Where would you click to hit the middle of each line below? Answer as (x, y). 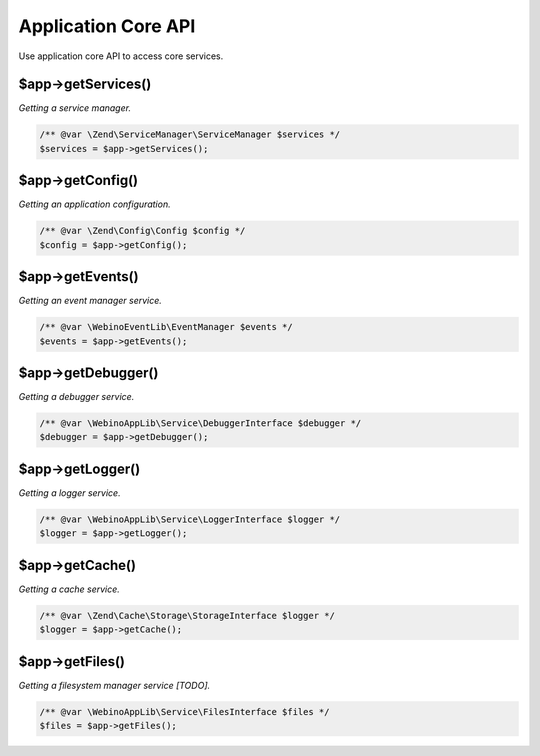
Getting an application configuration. (94, 204)
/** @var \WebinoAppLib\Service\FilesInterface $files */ (184, 711)
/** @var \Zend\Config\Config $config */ (142, 231)
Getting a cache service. (69, 589)
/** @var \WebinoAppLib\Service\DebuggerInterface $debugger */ (200, 423)
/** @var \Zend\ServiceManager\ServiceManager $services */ (190, 134)
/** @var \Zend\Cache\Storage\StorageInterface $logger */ (187, 615)
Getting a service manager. (75, 108)
